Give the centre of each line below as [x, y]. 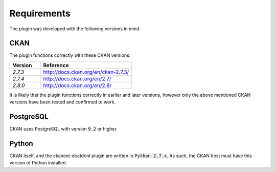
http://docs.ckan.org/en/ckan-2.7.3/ [86, 72]
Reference [56, 65]
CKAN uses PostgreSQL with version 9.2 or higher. [63, 129]
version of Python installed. [38, 163]
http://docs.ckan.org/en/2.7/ [77, 78]
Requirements [40, 13]
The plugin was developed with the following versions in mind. [75, 29]
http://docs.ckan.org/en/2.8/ [77, 85]
